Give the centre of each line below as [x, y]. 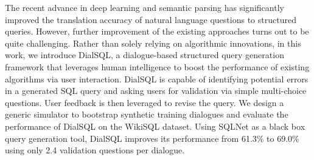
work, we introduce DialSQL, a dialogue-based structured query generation [145, 55]
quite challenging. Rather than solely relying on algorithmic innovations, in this [153, 43]
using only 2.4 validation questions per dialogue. [95, 150]
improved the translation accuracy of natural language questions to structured [151, 19]
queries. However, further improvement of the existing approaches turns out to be [157, 31]
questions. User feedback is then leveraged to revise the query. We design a [145, 102]
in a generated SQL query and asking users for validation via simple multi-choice [156, 91]
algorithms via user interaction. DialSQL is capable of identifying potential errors [157, 78]
